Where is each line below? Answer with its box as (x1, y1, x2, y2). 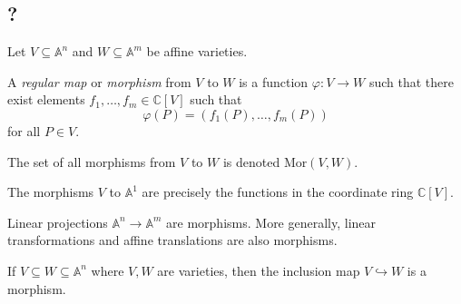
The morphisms (7, 182, 94, 201)
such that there (368, 72, 455, 91)
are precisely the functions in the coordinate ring (142, 182, 414, 201)
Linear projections (7, 212, 108, 231)
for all (7, 121, 41, 140)
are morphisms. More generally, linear (166, 212, 377, 231)
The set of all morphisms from (7, 152, 176, 171)
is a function (239, 72, 309, 91)
